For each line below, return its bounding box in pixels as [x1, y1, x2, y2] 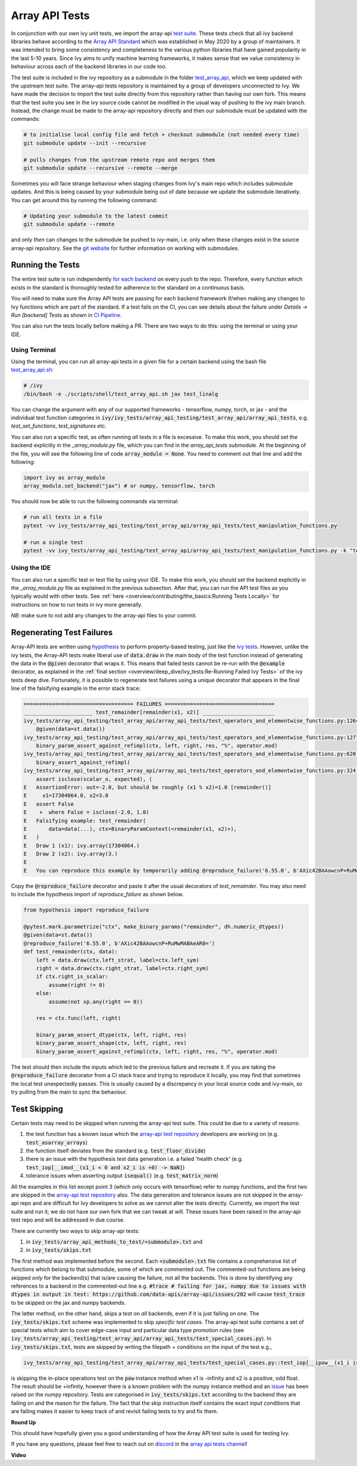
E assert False [23, 801, 74, 807]
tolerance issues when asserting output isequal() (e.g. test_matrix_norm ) [26, 1172, 219, 1179]
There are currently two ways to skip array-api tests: [11, 1227, 140, 1234]
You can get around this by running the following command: [11, 196, 158, 203]
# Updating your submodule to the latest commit [23, 212, 168, 219]
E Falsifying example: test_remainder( [23, 817, 146, 824]
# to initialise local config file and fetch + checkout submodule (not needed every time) [23, 131, 300, 138]
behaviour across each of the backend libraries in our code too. [11, 63, 167, 70]
